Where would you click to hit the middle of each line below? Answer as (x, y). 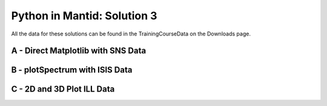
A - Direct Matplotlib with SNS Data (79, 51)
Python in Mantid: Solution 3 (84, 16)
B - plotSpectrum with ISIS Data (72, 70)
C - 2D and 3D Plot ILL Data (63, 89)
